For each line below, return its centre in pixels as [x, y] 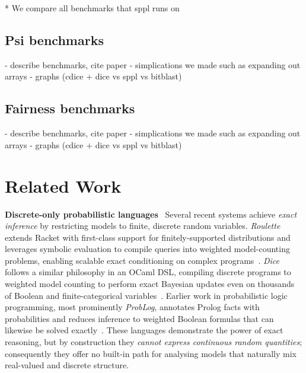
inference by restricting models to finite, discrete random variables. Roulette [143, 226]
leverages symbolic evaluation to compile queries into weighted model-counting [147, 249]
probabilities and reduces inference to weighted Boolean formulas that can [139, 318]
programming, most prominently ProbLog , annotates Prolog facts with [132, 307]
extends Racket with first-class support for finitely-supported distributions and [148, 237]
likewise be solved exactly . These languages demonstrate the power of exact [144, 330]
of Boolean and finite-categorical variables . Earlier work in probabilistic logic [146, 295]
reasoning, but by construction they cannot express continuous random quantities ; [154, 342]
